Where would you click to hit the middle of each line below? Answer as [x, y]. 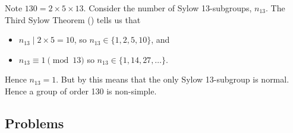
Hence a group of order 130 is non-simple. [81, 91]
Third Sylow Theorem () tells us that [73, 19]
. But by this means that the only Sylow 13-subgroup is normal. [173, 79]
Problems [34, 123]
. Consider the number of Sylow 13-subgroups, [168, 8]
